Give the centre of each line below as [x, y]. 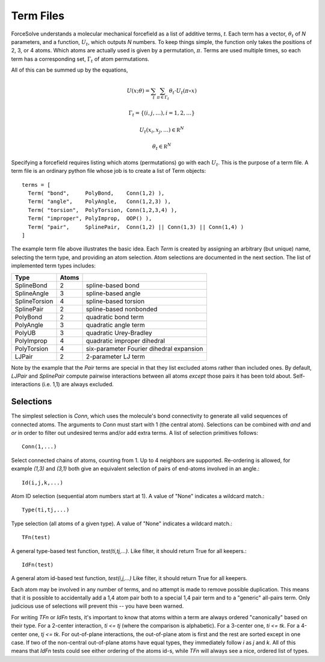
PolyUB [25, 333]
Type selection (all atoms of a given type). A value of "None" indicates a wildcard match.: [122, 523]
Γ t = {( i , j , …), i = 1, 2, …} [162, 114]
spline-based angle [113, 293]
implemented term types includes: [54, 266]
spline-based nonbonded [122, 309]
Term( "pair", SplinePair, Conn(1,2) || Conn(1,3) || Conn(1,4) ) [136, 227]
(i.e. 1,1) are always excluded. [78, 384]
